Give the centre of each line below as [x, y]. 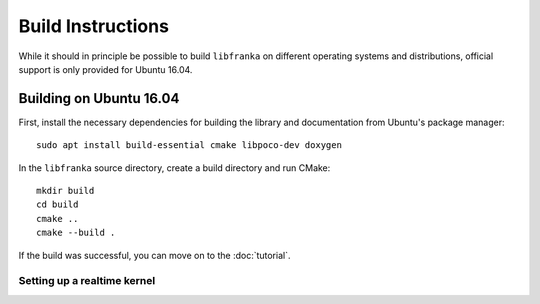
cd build [57, 204]
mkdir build [65, 191]
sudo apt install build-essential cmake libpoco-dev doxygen [189, 145]
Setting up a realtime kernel [87, 281]
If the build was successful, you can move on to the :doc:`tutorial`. [154, 255]
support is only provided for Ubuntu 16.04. [105, 69]
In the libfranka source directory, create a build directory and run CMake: [174, 167]
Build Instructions [94, 26]
